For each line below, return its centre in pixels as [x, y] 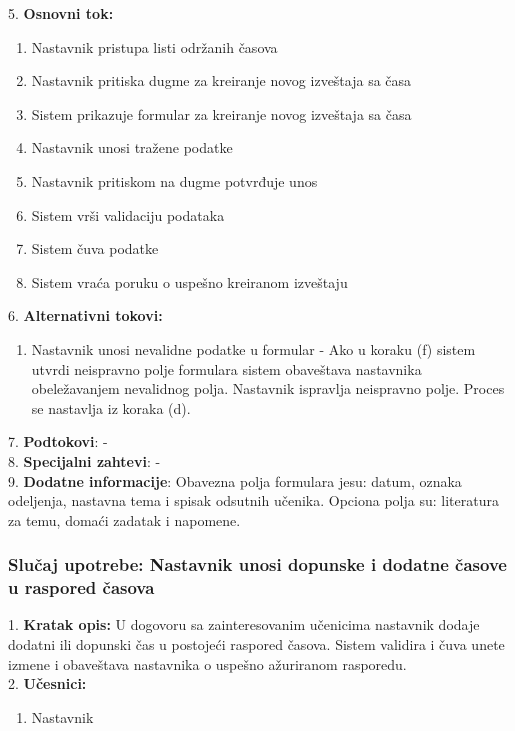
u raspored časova [81, 587]
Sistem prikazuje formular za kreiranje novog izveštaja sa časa [221, 113]
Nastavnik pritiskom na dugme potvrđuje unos [174, 180]
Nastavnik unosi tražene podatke [132, 147]
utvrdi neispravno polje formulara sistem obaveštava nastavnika [226, 368]
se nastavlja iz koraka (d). [111, 407]
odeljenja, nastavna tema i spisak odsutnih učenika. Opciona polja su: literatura [253, 500]
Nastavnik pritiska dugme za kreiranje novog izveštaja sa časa [221, 80]
